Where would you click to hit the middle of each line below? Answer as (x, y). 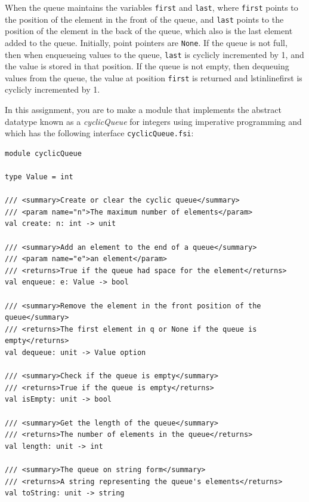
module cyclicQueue (43, 153)
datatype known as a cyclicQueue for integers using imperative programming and (153, 121)
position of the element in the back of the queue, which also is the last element (149, 31)
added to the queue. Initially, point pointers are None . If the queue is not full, (146, 42)
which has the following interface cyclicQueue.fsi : (99, 133)
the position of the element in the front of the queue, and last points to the (144, 19)
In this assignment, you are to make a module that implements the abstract (143, 110)
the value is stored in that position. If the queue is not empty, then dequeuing (147, 66)
